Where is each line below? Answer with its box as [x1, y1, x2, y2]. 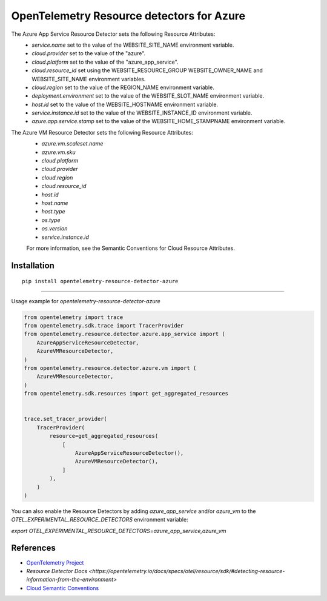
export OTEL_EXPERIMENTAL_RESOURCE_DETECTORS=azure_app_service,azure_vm [11, 527, 226, 534]
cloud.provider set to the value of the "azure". [31, 50, 146, 57]
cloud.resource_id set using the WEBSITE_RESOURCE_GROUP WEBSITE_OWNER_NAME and [31, 67, 263, 74]
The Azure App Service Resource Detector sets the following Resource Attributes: [11, 30, 216, 38]
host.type [41, 208, 66, 215]
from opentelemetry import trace [24, 314, 124, 321]
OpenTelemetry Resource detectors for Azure [11, 9, 245, 22]
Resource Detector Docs [26, 567, 88, 574]
